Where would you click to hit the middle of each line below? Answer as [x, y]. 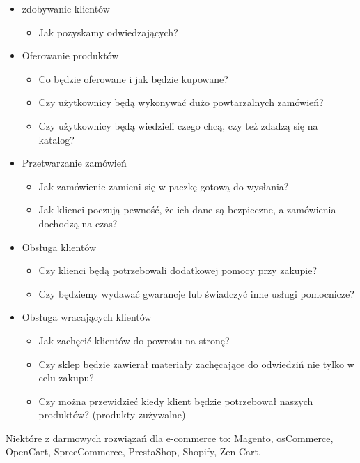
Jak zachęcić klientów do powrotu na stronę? [134, 340]
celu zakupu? [66, 378]
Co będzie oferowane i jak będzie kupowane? [133, 78]
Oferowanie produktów [70, 55]
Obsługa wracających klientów [87, 317]
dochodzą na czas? [78, 223]
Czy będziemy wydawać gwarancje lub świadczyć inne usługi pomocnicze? [196, 293]
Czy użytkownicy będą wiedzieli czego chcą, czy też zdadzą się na [178, 125]
